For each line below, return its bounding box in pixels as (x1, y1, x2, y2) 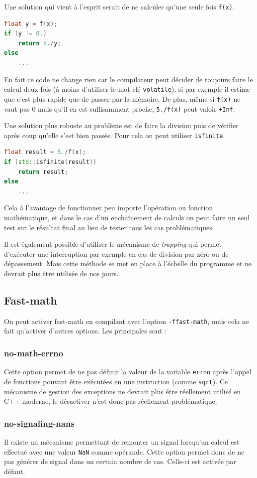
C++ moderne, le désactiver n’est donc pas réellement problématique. (4, 396, 217, 406)
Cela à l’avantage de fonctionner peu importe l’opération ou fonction (4, 202, 213, 213)
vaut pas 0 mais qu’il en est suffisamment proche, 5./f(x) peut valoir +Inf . (4, 103, 235, 114)
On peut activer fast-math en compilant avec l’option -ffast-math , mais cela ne (4, 316, 249, 326)
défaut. (4, 466, 25, 476)
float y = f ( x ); (4, 20, 58, 27)
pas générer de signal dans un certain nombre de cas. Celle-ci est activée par (4, 456, 236, 467)
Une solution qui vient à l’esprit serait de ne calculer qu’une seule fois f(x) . (4, 1, 235, 11)
